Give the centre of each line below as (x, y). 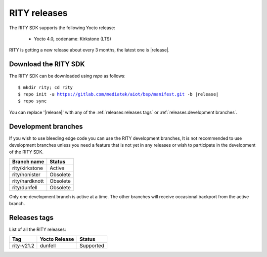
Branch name (28, 162)
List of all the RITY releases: (38, 229)
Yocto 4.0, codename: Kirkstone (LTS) (72, 39)
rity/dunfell (25, 187)
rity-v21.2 (23, 246)
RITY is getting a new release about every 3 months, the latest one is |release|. (89, 50)
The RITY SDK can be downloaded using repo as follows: (67, 76)
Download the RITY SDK (47, 64)
